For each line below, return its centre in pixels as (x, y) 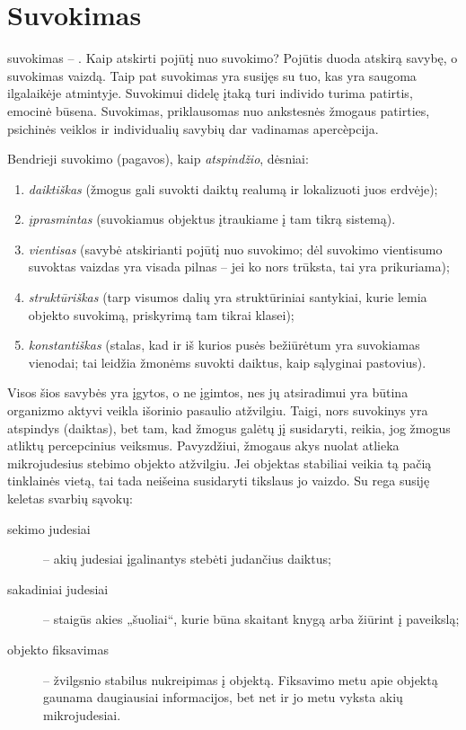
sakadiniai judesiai (58, 588)
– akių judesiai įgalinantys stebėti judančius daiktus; (187, 559)
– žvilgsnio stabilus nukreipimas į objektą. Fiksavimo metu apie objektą (241, 679)
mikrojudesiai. (82, 714)
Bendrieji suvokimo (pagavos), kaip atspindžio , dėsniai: (158, 159)
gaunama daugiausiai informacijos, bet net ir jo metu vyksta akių (223, 697)
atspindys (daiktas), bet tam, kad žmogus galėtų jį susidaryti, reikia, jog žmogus (229, 427)
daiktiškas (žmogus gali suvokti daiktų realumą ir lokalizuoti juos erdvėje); (233, 188)
